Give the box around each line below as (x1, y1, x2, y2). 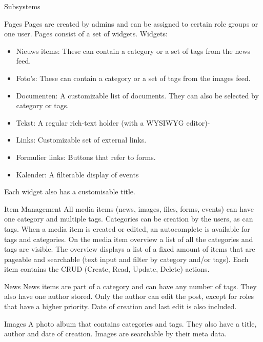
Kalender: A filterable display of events (16, 169, 139, 179)
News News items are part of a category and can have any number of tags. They (4, 280, 257, 291)
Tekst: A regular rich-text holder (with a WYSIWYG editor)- (16, 117, 210, 128)
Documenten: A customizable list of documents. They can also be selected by (16, 90, 259, 100)
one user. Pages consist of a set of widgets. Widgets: (4, 28, 168, 39)
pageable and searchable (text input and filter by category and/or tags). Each (4, 253, 249, 264)
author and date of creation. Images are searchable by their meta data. (4, 328, 227, 339)
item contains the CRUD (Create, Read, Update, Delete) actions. (4, 264, 210, 274)
